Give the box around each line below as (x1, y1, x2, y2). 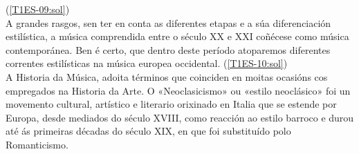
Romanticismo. (6, 137, 68, 151)
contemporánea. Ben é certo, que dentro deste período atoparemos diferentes (6, 42, 331, 57)
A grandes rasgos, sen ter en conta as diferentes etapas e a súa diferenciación (6, 15, 331, 30)
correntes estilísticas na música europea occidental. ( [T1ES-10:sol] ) (6, 56, 288, 70)
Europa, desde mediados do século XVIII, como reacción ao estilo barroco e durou (6, 110, 354, 124)
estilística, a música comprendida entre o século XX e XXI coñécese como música (6, 29, 349, 44)
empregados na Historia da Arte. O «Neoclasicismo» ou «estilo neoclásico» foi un (6, 83, 351, 97)
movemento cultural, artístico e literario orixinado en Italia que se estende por (6, 97, 337, 111)
